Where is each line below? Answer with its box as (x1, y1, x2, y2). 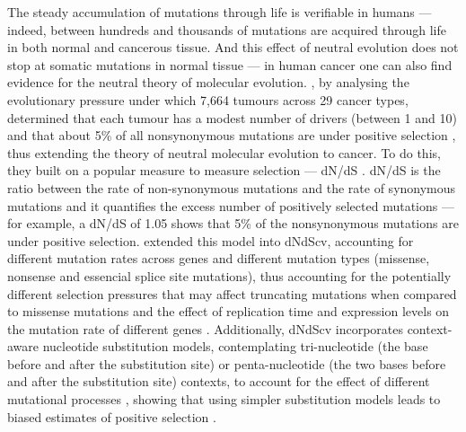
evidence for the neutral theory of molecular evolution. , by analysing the (7, 73, 409, 92)
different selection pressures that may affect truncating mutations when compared (7, 284, 457, 303)
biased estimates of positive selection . (7, 407, 216, 426)
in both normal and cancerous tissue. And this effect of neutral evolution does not (7, 38, 459, 57)
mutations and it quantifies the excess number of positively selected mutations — (7, 196, 454, 215)
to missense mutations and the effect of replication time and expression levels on (7, 302, 450, 321)
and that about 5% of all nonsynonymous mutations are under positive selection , (7, 126, 456, 145)
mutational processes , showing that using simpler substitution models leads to (7, 390, 441, 409)
